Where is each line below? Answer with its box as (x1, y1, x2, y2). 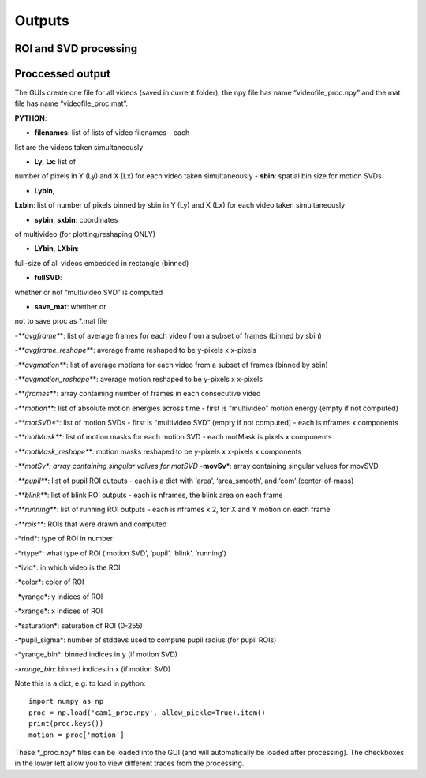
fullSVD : (34, 273, 62, 282)
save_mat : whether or (34, 301, 106, 311)
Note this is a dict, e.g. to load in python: (14, 679, 146, 688)
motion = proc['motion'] (28, 730, 125, 739)
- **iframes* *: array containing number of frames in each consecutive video (14, 389, 261, 398)
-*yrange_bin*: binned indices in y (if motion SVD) (14, 649, 177, 659)
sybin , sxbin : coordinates (34, 215, 118, 224)
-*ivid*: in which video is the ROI (14, 563, 121, 572)
